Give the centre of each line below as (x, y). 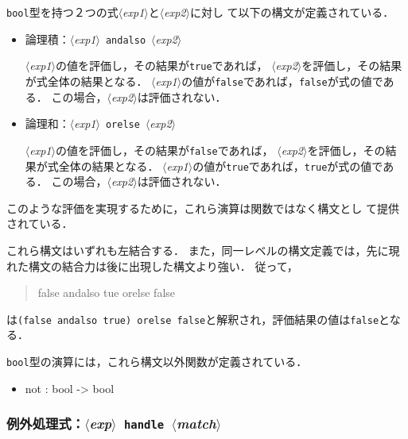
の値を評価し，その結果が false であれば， (164, 150)
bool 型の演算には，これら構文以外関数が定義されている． (157, 361)
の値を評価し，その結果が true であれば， (161, 65)
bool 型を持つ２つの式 (62, 12)
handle (144, 425)
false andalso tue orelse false (107, 293)
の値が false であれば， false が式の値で (282, 81)
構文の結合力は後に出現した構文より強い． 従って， (163, 266)
